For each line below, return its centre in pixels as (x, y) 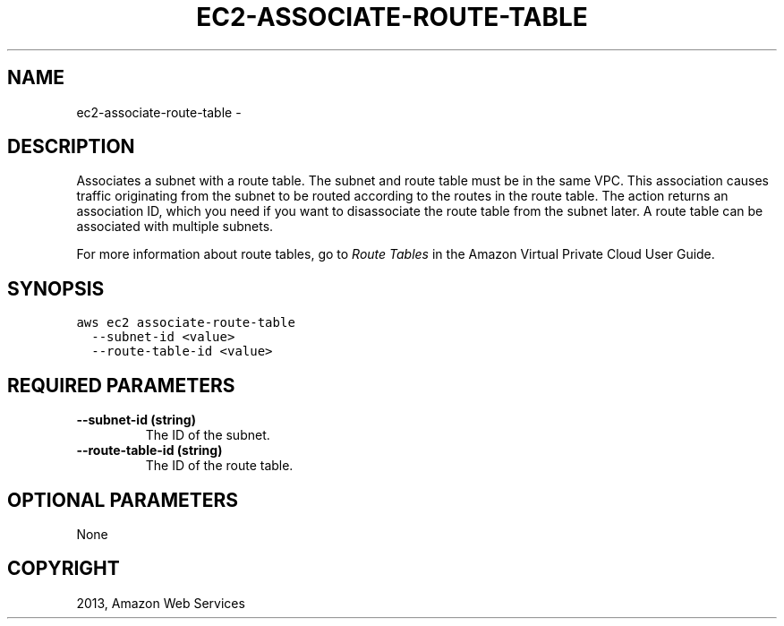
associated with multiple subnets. (175, 227)
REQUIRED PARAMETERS (121, 385)
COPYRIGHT (64, 569)
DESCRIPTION (71, 147)
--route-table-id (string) (149, 450)
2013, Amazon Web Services (161, 603)
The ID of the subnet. (208, 435)
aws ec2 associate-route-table (186, 323)
